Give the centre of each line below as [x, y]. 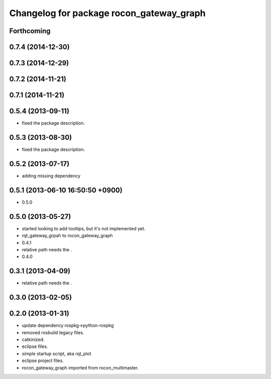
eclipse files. [35, 346]
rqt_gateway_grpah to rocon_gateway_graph [67, 236]
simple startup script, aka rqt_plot [56, 353]
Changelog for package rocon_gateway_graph [107, 13]
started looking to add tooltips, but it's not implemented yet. [84, 228]
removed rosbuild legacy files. [53, 332]
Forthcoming [30, 31]
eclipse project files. [43, 361]
